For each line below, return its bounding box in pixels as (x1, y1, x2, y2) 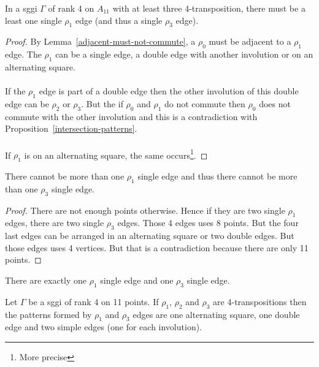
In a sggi (5, 2, 37, 14)
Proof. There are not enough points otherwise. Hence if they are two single (5, 203, 285, 216)
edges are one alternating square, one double (133, 308, 300, 320)
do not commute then (164, 97, 245, 110)
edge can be (5, 97, 49, 110)
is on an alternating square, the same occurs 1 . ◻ (24, 146, 208, 161)
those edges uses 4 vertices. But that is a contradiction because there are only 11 (5, 241, 309, 254)
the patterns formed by (5, 308, 92, 320)
